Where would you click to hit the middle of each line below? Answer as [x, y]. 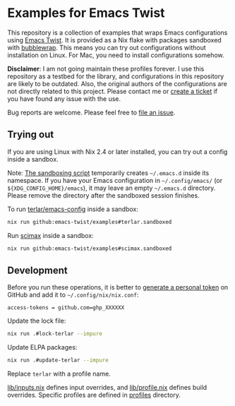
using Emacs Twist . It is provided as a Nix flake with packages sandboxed [115, 40]
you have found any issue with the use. [64, 98]
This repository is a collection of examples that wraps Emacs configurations [117, 32]
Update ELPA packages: [42, 347]
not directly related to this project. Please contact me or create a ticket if [112, 91]
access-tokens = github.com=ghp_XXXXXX [66, 308]
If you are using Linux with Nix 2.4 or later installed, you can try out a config [117, 151]
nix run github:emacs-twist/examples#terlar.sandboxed [90, 222]
